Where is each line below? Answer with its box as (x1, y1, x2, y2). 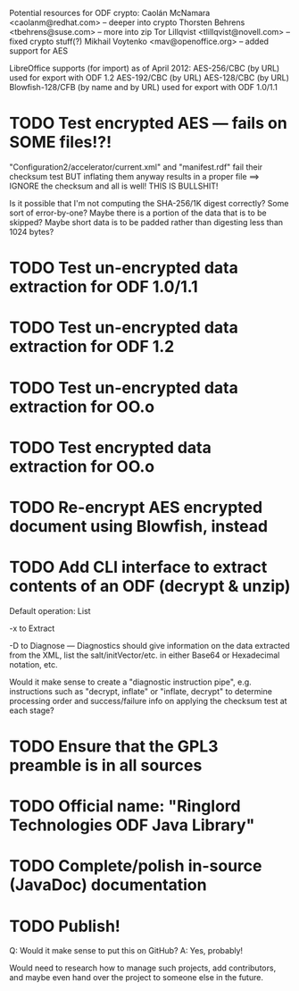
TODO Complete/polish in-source (9, 856, 262, 877)
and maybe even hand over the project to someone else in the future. (9, 972, 263, 983)
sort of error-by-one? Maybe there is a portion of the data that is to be (9, 207, 267, 218)
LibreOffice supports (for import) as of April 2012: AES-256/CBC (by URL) (9, 63, 280, 73)
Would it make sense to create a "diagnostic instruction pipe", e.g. (9, 676, 252, 687)
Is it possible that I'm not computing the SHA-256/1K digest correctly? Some (9, 197, 289, 208)
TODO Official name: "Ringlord (9, 796, 241, 817)
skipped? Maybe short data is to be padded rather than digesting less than (9, 216, 284, 227)
